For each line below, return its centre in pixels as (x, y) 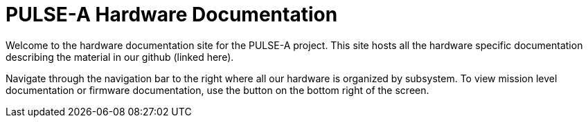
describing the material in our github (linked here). (120, 57)
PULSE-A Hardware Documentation (172, 15)
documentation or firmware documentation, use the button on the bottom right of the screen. (217, 90)
